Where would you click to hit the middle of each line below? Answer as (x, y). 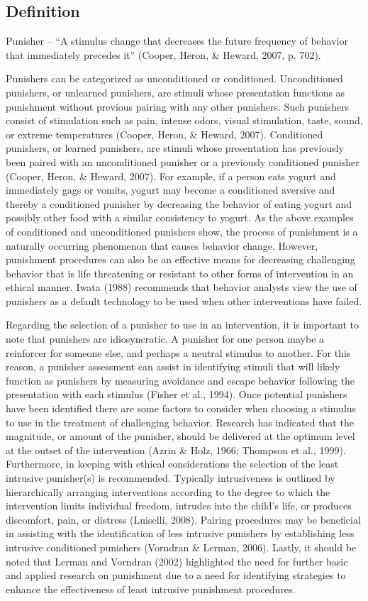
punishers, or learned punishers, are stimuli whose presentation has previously (175, 148)
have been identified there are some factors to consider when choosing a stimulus (181, 408)
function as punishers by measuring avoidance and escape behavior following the (180, 380)
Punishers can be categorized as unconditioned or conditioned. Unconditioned (174, 78)
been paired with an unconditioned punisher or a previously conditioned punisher (183, 161)
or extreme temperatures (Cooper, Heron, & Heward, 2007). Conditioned (165, 134)
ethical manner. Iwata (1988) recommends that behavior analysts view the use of (182, 287)
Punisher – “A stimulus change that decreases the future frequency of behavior (177, 41)
